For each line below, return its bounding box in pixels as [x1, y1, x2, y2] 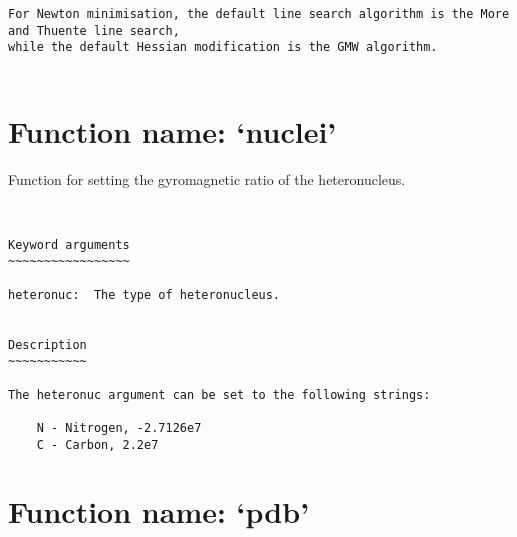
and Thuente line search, [8, 23, 180, 38]
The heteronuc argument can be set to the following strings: [8, 387, 431, 402]
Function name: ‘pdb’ [8, 491, 310, 532]
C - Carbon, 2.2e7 [36, 437, 159, 452]
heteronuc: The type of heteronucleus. [8, 287, 281, 302]
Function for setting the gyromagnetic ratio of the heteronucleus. [8, 168, 406, 189]
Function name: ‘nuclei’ [8, 110, 337, 151]
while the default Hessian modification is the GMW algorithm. [8, 40, 438, 55]
